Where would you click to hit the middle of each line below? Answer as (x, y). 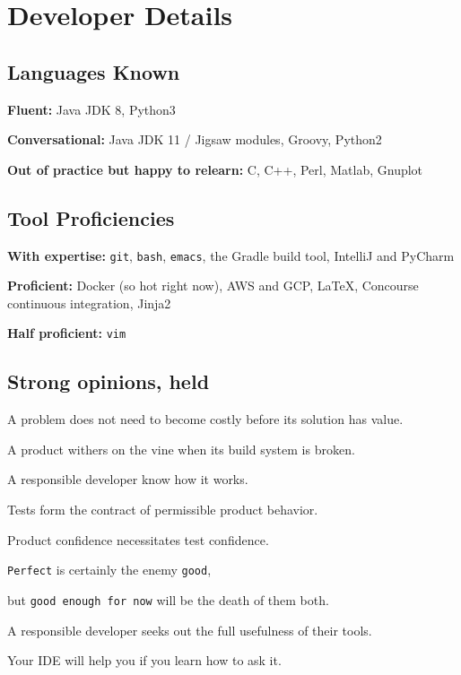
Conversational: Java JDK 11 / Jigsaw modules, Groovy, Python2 (195, 139)
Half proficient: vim (67, 333)
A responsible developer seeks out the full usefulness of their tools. (190, 630)
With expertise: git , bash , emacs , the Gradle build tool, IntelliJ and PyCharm (231, 255)
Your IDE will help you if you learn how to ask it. (144, 660)
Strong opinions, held (109, 381)
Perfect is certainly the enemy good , (109, 570)
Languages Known (94, 71)
